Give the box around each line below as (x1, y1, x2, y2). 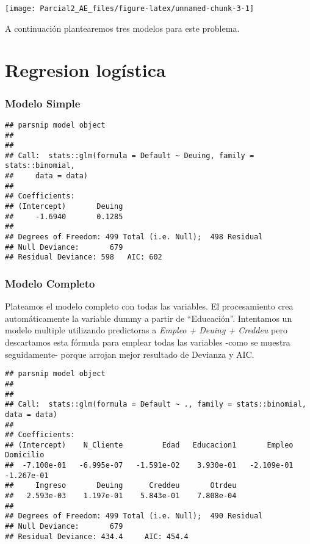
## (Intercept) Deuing (5, 202, 123, 211)
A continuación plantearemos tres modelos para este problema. (5, 21, 240, 34)
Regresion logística (5, 57, 166, 82)
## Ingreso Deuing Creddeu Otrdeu (5, 481, 237, 490)
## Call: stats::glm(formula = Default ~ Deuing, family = (5, 151, 254, 160)
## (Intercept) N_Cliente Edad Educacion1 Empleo (5, 440, 294, 449)
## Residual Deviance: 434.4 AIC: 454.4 (5, 532, 189, 541)
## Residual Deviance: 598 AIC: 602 (5, 253, 162, 262)
